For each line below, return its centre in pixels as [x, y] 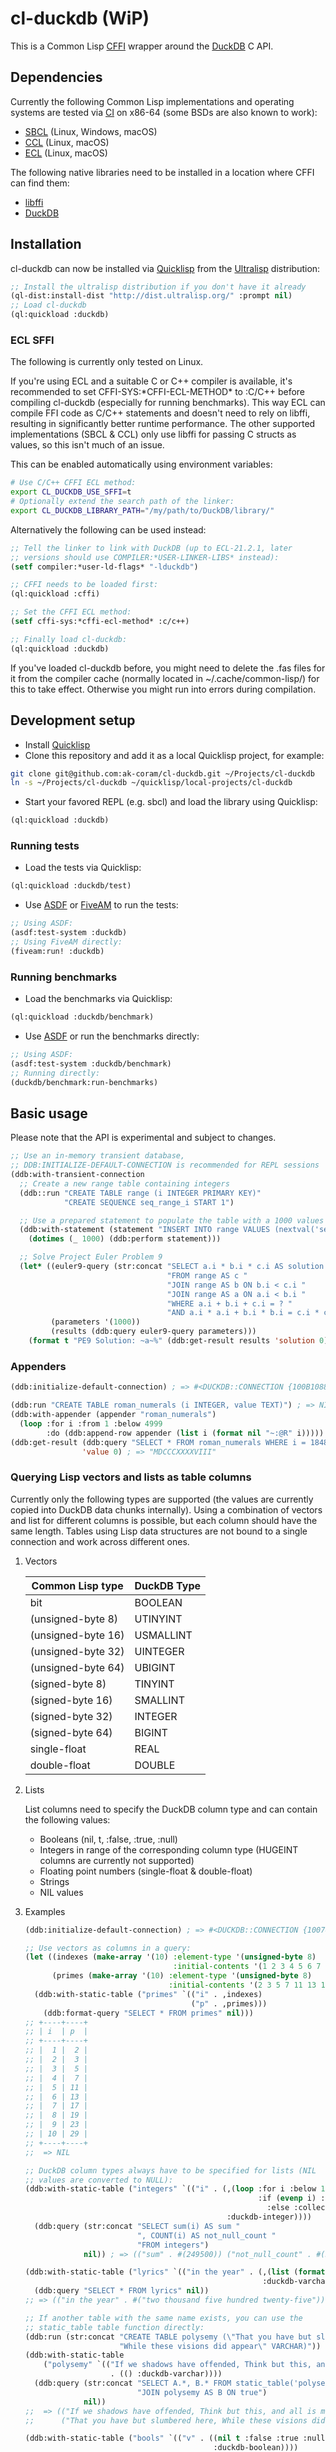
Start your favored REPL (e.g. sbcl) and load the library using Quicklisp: [171, 802]
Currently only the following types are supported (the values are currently [162, 1499]
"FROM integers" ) [173, 2245]
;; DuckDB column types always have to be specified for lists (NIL [170, 2170]
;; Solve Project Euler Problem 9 [91, 1257]
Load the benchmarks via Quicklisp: [98, 999]
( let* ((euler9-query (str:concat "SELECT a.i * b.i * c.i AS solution [172, 1267]
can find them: [40, 183]
